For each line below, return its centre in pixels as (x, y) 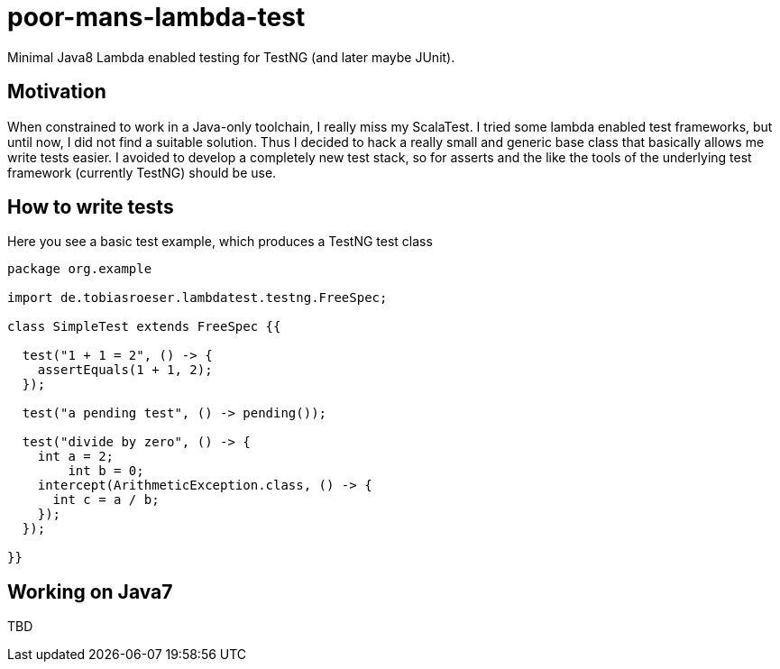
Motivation (57, 92)
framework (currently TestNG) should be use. (142, 172)
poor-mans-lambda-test (156, 17)
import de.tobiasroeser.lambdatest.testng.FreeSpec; (197, 298)
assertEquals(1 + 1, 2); (125, 370)
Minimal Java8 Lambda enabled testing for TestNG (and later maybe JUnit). (231, 57)
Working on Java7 (90, 591)
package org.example (80, 269)
